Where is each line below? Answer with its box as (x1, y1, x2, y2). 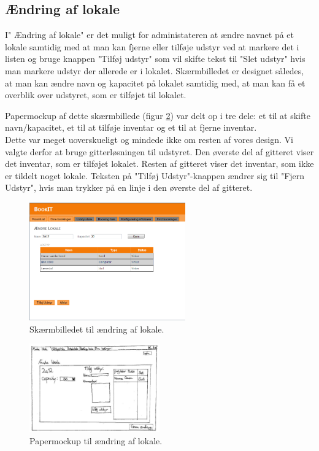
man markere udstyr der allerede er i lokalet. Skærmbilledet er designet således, (5, 64, 304, 77)
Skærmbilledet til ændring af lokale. (29, 322, 164, 335)
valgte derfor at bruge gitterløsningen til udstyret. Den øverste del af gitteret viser (5, 145, 314, 158)
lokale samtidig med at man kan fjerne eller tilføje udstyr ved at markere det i (5, 40, 299, 53)
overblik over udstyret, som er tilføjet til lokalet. (5, 88, 186, 101)
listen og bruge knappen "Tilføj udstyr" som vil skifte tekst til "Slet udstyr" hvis (5, 52, 306, 65)
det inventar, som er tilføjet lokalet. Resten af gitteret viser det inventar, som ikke (5, 157, 314, 170)
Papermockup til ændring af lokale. (29, 434, 163, 447)
